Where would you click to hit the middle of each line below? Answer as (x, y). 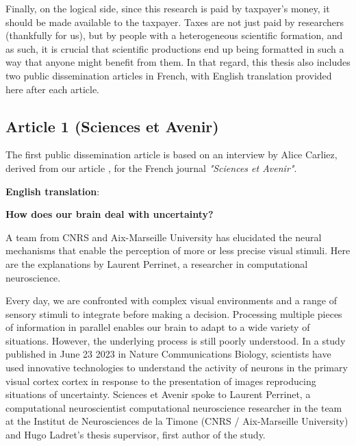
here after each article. (52, 89)
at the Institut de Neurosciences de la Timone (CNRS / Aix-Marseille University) (177, 421)
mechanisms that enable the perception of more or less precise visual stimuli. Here (178, 250)
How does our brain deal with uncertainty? (110, 214)
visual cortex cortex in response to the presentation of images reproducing (161, 381)
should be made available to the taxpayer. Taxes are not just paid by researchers (175, 22)
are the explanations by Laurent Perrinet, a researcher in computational (157, 263)
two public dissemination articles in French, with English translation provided (169, 75)
